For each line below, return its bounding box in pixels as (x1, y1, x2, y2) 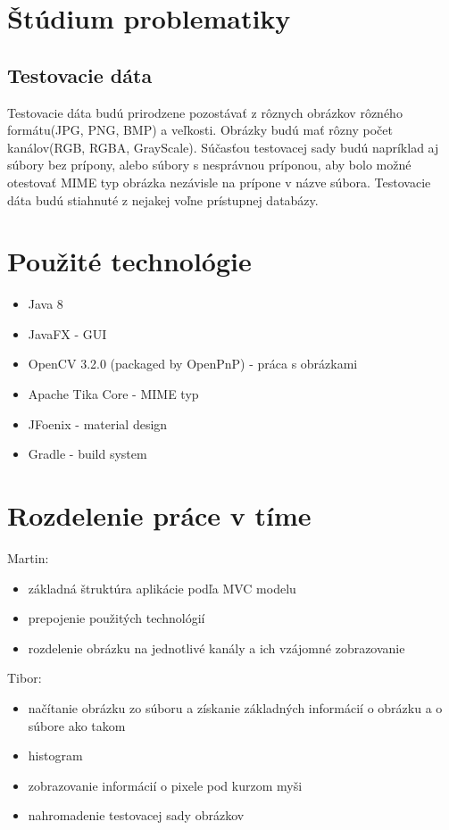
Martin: (7, 548, 49, 567)
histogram (28, 746, 83, 765)
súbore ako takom (28, 716, 126, 735)
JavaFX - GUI (28, 324, 107, 343)
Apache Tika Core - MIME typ (28, 385, 199, 403)
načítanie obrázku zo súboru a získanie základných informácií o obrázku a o (28, 698, 443, 717)
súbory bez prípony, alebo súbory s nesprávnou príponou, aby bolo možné (7, 155, 412, 174)
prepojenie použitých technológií (28, 609, 205, 627)
